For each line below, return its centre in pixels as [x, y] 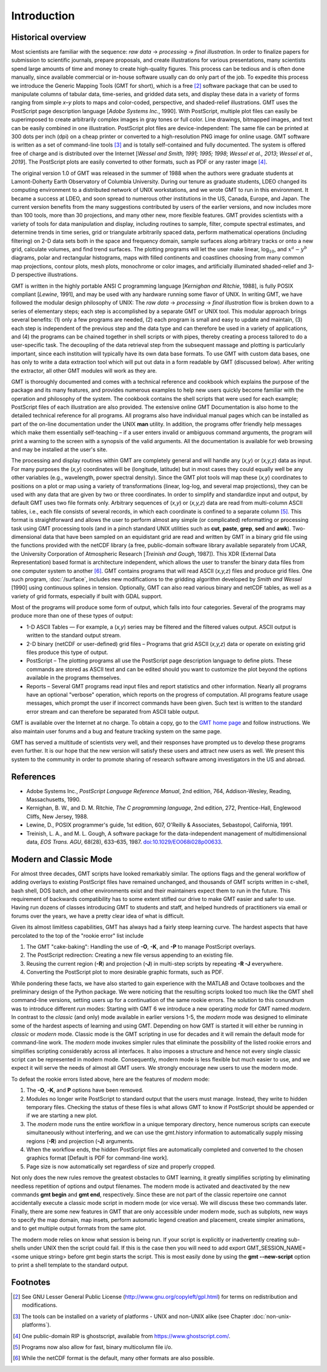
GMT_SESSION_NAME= [276, 1248]
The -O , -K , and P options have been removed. [85, 1090]
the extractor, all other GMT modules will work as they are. [84, 371]
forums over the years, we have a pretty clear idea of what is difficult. [98, 916]
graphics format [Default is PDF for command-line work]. [97, 1158]
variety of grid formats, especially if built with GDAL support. [87, 596]
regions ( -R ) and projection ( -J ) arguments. [80, 1141]
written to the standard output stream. [74, 635]
